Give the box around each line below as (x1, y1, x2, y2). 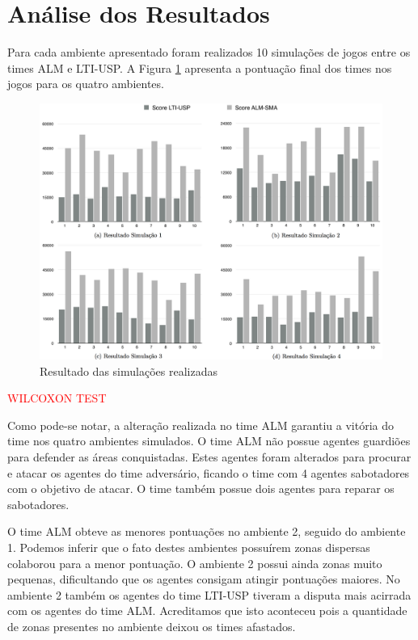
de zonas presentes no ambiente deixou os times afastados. (7, 617, 296, 634)
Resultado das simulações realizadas (40, 362, 217, 379)
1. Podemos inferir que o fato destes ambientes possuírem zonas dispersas (7, 539, 370, 556)
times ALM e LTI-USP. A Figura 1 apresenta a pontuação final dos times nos (7, 59, 392, 76)
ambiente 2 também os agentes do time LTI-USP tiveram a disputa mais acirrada (7, 586, 412, 603)
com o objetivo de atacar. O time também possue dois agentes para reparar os (7, 480, 395, 497)
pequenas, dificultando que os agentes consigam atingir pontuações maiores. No (7, 571, 400, 587)
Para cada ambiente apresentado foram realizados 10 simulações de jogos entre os (7, 44, 411, 61)
